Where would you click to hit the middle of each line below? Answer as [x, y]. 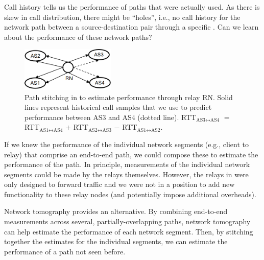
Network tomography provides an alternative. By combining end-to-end [116, 211]
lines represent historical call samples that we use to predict [118, 107]
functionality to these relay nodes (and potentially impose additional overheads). [130, 194]
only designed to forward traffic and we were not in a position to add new [119, 184]
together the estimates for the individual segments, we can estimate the [116, 241]
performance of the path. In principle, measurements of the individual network [127, 164]
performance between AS [64, 117]
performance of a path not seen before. [65, 251]
